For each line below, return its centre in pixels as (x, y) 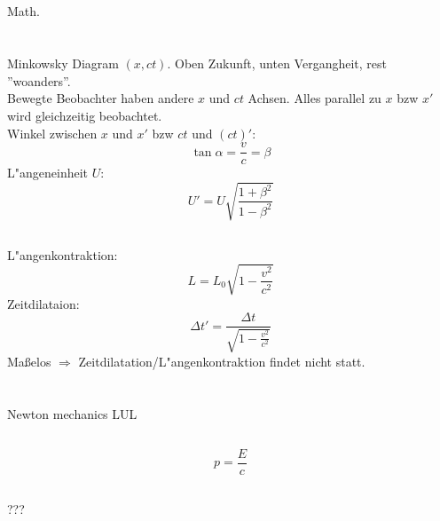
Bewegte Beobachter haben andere (101, 98)
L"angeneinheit (47, 173)
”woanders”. (39, 80)
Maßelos (29, 361)
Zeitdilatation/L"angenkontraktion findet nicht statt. (222, 361)
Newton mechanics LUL (72, 413)
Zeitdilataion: (43, 303)
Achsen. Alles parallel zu (314, 98)
